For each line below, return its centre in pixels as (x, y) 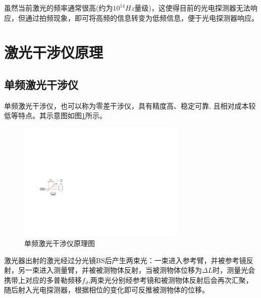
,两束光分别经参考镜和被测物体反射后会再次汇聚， (170, 280)
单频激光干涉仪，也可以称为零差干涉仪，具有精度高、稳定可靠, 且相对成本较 (130, 105)
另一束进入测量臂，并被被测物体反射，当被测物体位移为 (110, 270)
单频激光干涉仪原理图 (60, 243)
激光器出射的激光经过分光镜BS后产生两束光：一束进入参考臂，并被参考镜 (125, 260)
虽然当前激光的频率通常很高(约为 (59, 8)
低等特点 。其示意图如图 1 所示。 (55, 115)
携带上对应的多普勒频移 (43, 280)
